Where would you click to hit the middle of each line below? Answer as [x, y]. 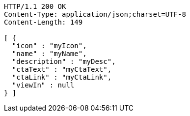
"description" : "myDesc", [64, 61]
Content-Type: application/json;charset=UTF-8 [95, 14]
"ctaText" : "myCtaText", [62, 69]
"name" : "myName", [49, 54]
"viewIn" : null [43, 85]
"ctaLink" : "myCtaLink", [62, 77]
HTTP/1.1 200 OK [35, 6]
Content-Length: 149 [43, 22]
